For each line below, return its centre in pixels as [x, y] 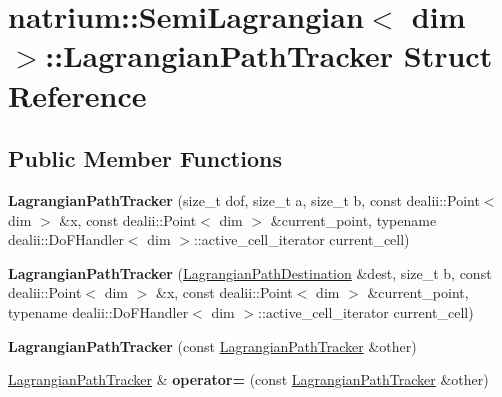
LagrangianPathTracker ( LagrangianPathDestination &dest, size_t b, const [250, 272]
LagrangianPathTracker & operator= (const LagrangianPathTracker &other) [248, 379]
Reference [77, 94]
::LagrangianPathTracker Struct [269, 55]
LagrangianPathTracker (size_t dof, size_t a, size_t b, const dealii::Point [244, 199]
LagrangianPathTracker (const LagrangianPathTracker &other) [212, 345]
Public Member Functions [145, 158]
